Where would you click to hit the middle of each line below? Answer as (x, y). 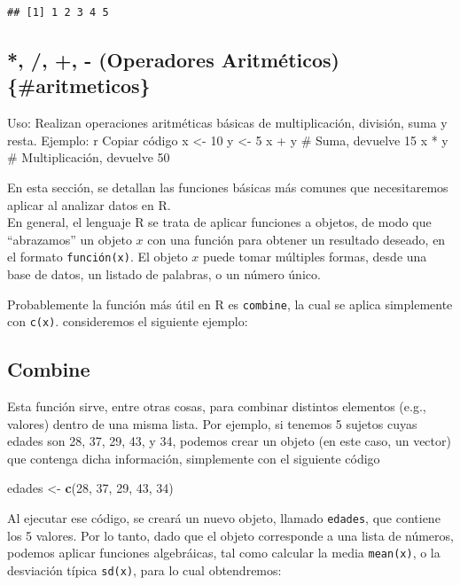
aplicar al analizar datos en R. (89, 204)
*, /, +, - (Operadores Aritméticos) (173, 59)
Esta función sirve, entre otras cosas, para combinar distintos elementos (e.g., (217, 406)
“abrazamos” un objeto (70, 239)
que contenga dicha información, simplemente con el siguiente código (194, 458)
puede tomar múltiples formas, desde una (315, 257)
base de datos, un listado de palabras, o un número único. (164, 274)
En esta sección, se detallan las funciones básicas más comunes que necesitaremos (228, 187)
